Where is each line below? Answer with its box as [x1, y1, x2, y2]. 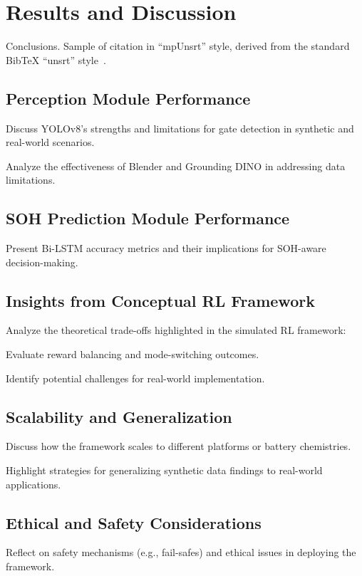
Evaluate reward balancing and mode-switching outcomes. [6, 347, 259, 362]
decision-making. [6, 254, 78, 269]
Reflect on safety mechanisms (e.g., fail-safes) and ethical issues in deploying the [6, 545, 356, 560]
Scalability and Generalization [6, 405, 232, 427]
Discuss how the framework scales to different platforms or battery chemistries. [6, 439, 351, 454]
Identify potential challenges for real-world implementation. [6, 370, 265, 385]
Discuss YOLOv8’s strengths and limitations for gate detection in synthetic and [6, 120, 354, 135]
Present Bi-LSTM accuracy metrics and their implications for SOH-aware [6, 241, 326, 256]
